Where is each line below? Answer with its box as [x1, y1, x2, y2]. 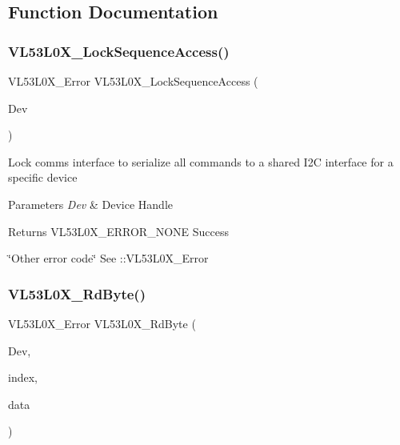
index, [8, 369, 38, 386]
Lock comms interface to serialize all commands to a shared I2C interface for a [8, 153, 394, 170]
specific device [8, 169, 78, 186]
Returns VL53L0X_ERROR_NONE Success [8, 222, 229, 239]
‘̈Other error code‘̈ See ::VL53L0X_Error [8, 250, 209, 267]
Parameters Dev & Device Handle [8, 195, 173, 212]
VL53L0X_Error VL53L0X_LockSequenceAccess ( [8, 73, 258, 89]
